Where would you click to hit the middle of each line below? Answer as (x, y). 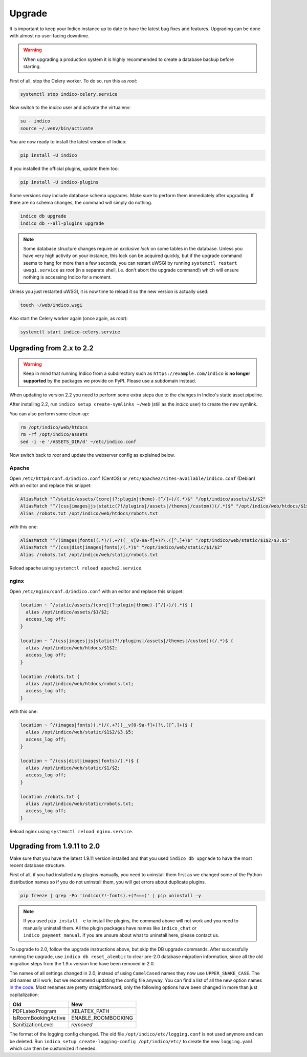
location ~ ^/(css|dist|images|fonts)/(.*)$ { (80, 761)
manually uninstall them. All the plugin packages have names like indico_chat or (110, 928)
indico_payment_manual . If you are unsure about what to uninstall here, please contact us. (121, 935)
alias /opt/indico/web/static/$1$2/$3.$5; (80, 732)
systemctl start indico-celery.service (70, 332)
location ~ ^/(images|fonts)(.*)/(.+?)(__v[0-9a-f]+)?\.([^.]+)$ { (107, 725)
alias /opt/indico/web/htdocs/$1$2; (72, 648)
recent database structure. (38, 865)
